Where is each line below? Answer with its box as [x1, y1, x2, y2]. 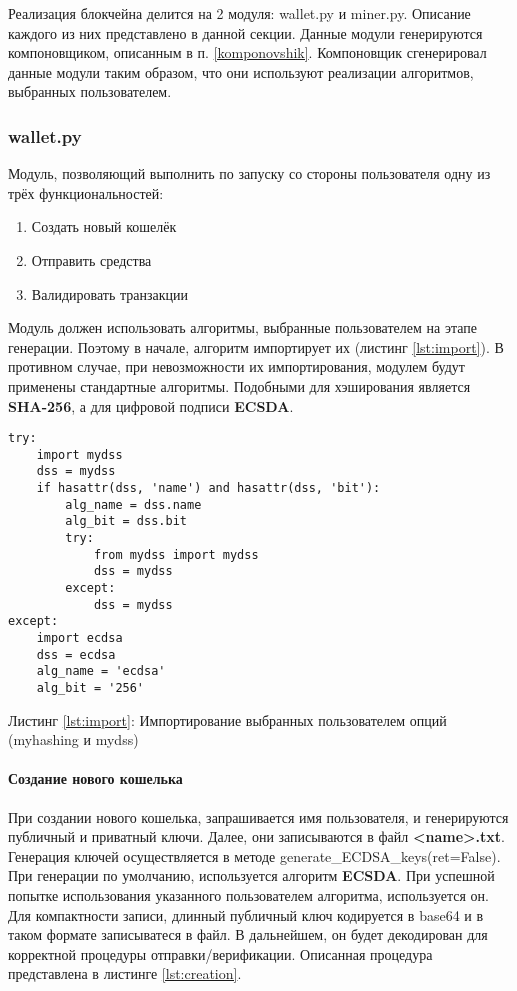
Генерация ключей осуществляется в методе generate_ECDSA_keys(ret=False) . [8, 845, 501, 866]
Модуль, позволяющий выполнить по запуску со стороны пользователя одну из [8, 163, 491, 184]
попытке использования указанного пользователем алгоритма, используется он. [8, 884, 489, 905]
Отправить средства [31, 249, 152, 270]
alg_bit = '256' [36, 680, 145, 695]
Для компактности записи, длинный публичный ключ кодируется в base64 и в [8, 904, 484, 925]
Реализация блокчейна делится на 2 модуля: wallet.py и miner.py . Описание [8, 3, 471, 23]
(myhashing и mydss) [8, 729, 139, 750]
